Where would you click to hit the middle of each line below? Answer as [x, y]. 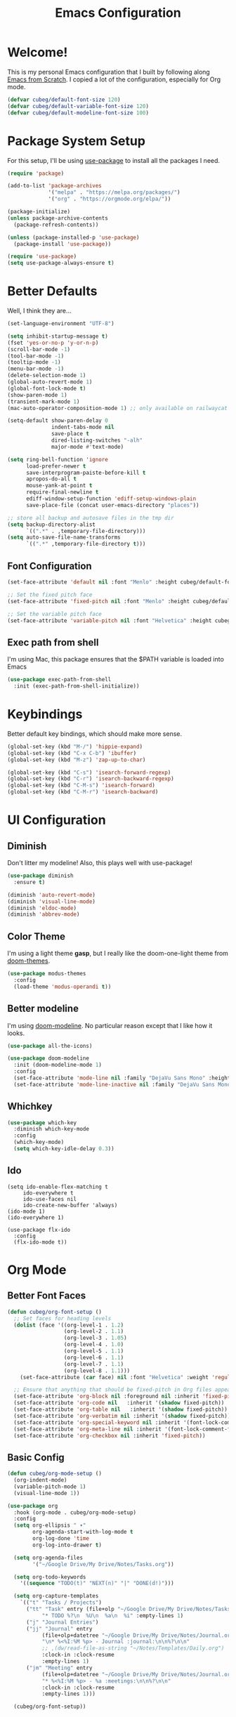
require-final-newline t [62, 492]
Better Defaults [52, 291]
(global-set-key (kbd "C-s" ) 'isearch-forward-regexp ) [89, 772]
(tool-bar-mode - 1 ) [36, 356]
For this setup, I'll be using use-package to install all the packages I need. [113, 160]
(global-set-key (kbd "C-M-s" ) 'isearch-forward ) [81, 785]
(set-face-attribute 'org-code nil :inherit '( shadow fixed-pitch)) [119, 1403]
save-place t [71, 434]
